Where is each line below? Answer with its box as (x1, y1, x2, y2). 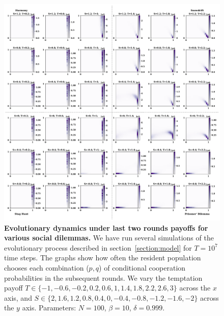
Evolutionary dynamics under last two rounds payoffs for (4, 222, 208, 233)
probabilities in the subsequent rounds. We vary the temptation (4, 272, 203, 283)
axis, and (4, 292, 32, 303)
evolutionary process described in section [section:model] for (4, 242, 192, 253)
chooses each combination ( (4, 262, 89, 273)
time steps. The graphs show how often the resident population (4, 252, 201, 263)
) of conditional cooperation (99, 262, 186, 273)
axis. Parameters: (22, 302, 76, 313)
